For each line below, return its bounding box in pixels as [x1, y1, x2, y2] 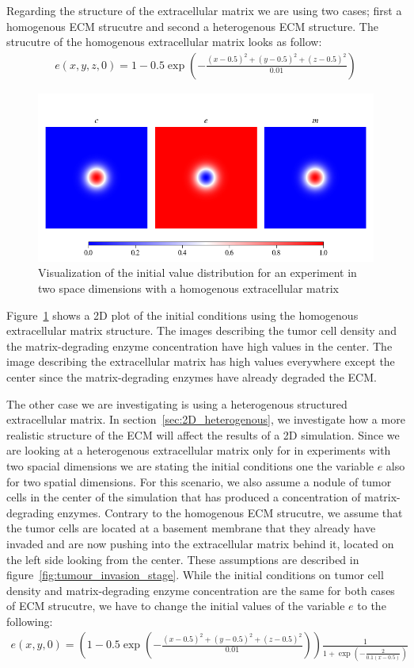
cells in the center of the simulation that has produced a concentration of [6, 489, 361, 505]
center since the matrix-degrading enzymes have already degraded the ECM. [6, 368, 377, 385]
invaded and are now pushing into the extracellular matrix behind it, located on [6, 535, 394, 551]
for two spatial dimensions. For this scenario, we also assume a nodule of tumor [6, 473, 392, 489]
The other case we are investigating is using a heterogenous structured [6, 395, 348, 412]
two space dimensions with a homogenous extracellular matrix [38, 280, 339, 296]
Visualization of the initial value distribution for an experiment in [38, 264, 357, 281]
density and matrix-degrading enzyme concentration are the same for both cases [6, 582, 395, 598]
